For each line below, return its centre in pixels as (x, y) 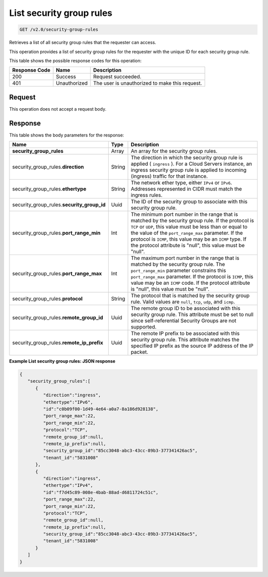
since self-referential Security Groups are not (184, 321)
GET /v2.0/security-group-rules (59, 30)
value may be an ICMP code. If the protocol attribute (190, 283)
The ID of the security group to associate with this (189, 202)
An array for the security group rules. (174, 151)
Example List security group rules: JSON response (62, 361)
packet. (139, 352)
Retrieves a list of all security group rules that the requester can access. (83, 43)
